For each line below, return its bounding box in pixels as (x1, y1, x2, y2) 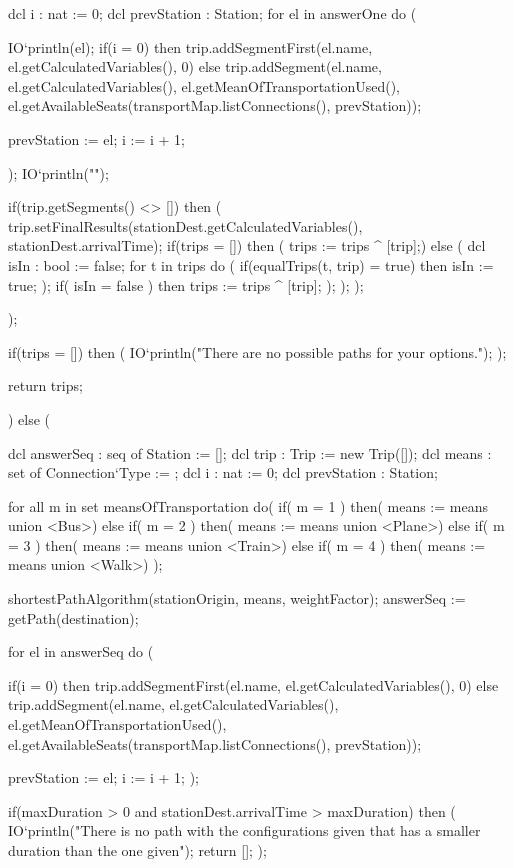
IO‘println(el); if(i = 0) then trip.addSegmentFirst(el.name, (8, 36, 373, 57)
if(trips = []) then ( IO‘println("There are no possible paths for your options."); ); (8, 341, 507, 362)
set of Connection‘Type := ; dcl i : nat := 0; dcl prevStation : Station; (8, 462, 438, 483)
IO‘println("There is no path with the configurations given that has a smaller (8, 820, 481, 841)
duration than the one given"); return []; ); (8, 840, 267, 860)
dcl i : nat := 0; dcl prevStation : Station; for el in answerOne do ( (8, 3, 417, 23)
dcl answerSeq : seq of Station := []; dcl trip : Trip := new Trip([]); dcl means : (8, 442, 492, 463)
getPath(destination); (8, 607, 139, 628)
